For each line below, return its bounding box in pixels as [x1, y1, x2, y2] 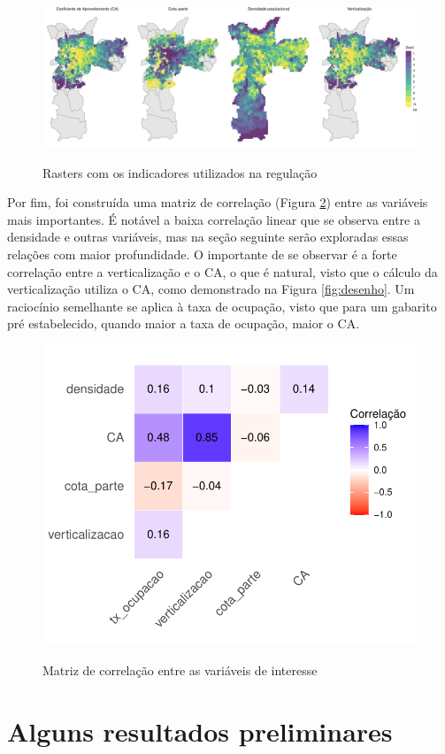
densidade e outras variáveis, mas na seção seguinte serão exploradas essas [7, 227, 409, 246]
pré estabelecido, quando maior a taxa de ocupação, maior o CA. [7, 314, 360, 333]
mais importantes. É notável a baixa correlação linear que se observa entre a [7, 210, 420, 228]
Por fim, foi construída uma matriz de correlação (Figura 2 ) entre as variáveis [7, 193, 428, 212]
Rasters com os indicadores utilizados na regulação [42, 163, 318, 181]
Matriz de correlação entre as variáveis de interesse [42, 660, 318, 679]
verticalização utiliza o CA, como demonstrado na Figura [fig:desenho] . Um [7, 280, 415, 298]
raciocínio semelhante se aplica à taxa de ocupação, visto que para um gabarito [7, 296, 437, 315]
